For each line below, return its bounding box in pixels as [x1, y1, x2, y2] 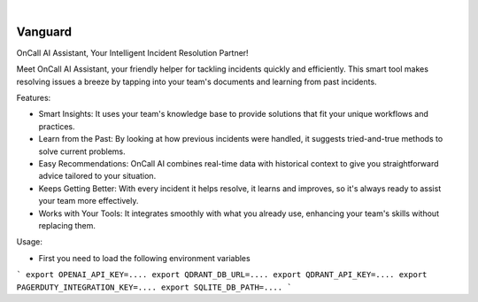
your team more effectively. [38, 196, 139, 206]
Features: [16, 93, 51, 104]
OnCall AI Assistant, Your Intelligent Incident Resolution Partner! [16, 47, 249, 58]
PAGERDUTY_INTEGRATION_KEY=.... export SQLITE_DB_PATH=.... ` [16, 282, 292, 292]
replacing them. [38, 220, 96, 230]
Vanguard [16, 24, 73, 39]
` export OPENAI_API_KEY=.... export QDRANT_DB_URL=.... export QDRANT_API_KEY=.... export [16, 270, 428, 280]
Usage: [16, 236, 43, 247]
